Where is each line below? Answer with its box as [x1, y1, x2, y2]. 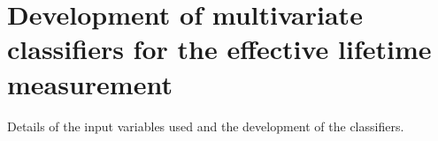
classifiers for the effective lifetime [7, 31, 432, 67]
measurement [7, 65, 173, 101]
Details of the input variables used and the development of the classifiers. [7, 116, 404, 135]
